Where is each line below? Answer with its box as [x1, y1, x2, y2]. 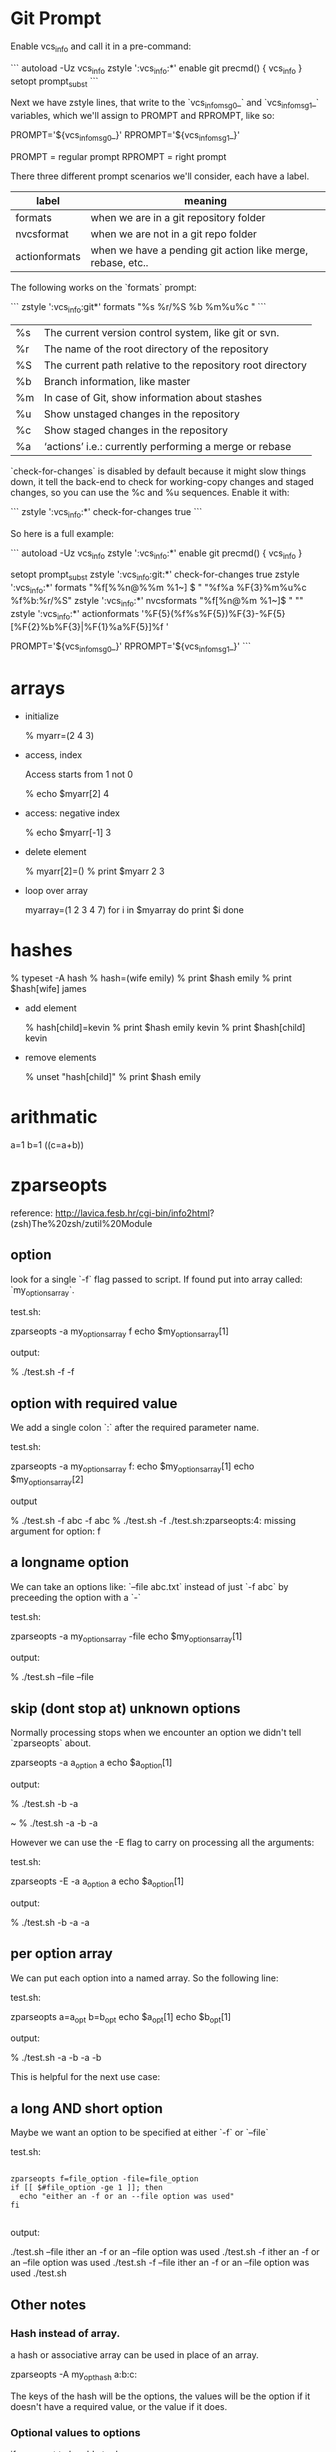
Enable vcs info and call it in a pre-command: [10, 40, 192, 54]
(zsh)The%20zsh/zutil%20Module [10, 1218, 153, 1230]
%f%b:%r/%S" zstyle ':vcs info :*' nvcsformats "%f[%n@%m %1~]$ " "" [10, 594, 304, 609]
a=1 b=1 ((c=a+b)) [10, 1139, 85, 1151]
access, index [24, 749, 83, 761]
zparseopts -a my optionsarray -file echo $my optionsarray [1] [10, 1630, 243, 1644]
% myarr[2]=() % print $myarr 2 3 [24, 865, 165, 877]
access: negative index [24, 807, 120, 819]
